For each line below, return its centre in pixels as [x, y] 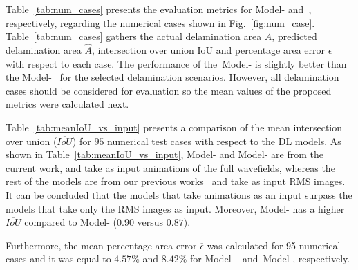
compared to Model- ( [71, 222]
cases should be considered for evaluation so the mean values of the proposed [169, 90]
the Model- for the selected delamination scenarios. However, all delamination [172, 77]
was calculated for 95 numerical [274, 245]
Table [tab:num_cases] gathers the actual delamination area [134, 36]
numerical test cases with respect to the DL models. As [224, 141]
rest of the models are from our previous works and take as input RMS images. [176, 181]
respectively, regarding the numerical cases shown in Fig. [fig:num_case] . [160, 22]
